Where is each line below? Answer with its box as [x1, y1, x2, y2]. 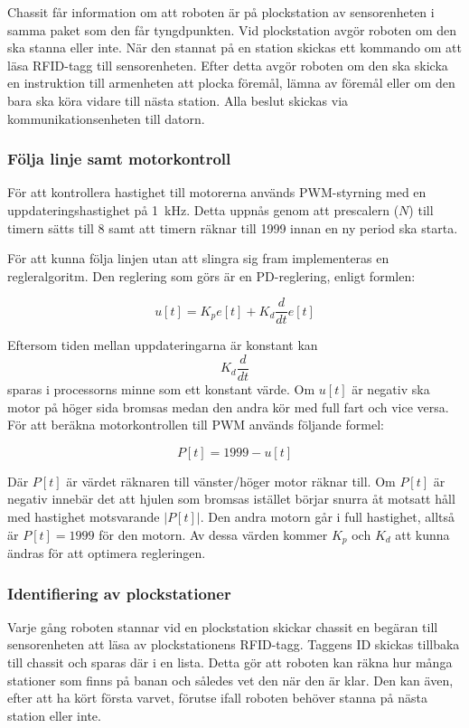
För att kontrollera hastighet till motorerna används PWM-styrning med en [7, 183, 427, 202]
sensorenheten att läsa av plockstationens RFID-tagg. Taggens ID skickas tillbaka [7, 635, 460, 654]
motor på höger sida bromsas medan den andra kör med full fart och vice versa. [7, 397, 449, 416]
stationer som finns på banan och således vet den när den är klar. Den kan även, [7, 670, 454, 689]
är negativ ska [352, 380, 430, 399]
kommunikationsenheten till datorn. [7, 109, 205, 128]
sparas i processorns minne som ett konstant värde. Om [7, 380, 315, 399]
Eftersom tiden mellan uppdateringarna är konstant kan [7, 336, 318, 355]
